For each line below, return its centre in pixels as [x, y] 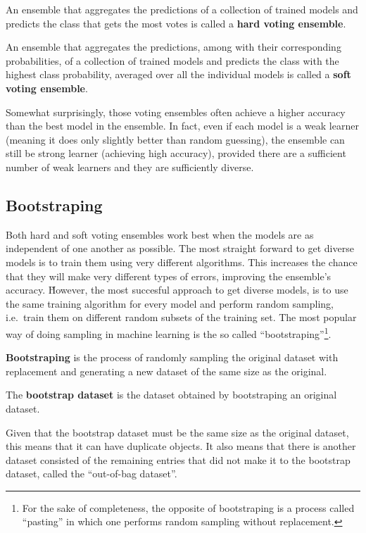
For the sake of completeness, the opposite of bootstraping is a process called [188, 507]
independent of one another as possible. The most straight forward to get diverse [180, 248]
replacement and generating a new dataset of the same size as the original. [166, 371]
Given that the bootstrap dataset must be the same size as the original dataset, [177, 432]
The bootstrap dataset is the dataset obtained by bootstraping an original [171, 395]
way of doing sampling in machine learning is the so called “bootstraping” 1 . [169, 332]
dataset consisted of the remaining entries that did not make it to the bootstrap [178, 459]
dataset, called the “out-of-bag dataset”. [91, 474]
